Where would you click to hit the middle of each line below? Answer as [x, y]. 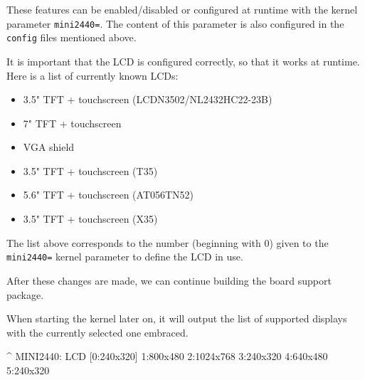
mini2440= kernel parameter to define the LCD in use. [125, 257]
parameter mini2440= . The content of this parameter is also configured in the [175, 23]
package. [25, 294]
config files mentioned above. [72, 37]
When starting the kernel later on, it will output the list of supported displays [177, 318]
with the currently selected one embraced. [97, 332]
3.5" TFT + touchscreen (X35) [90, 219]
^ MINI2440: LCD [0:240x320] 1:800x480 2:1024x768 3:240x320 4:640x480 [167, 356]
